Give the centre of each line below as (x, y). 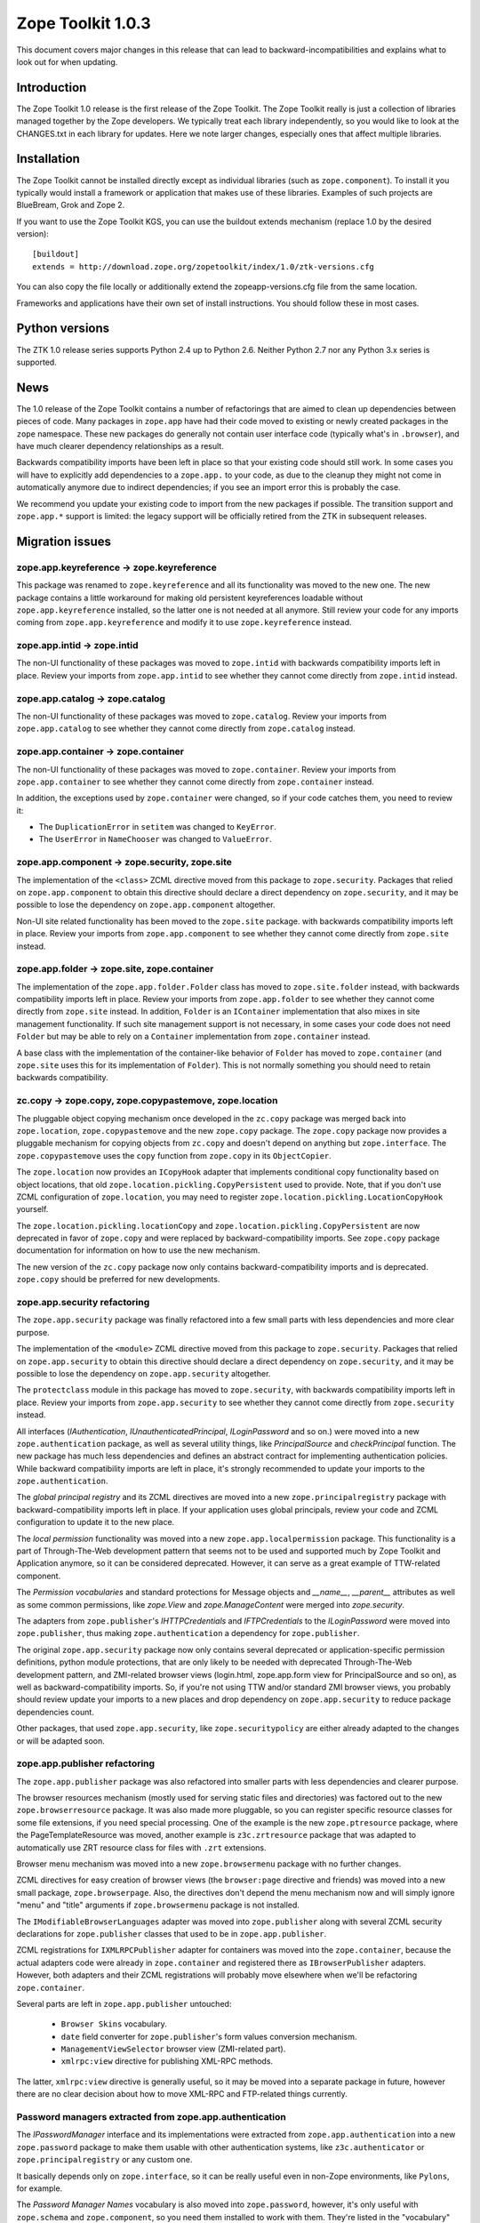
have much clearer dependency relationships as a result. (120, 446)
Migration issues (64, 541)
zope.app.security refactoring (83, 1303)
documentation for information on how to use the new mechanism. (138, 1250)
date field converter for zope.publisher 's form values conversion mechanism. (209, 2036)
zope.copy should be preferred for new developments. (118, 1280)
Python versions (63, 329)
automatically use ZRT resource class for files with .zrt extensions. (141, 1847)
